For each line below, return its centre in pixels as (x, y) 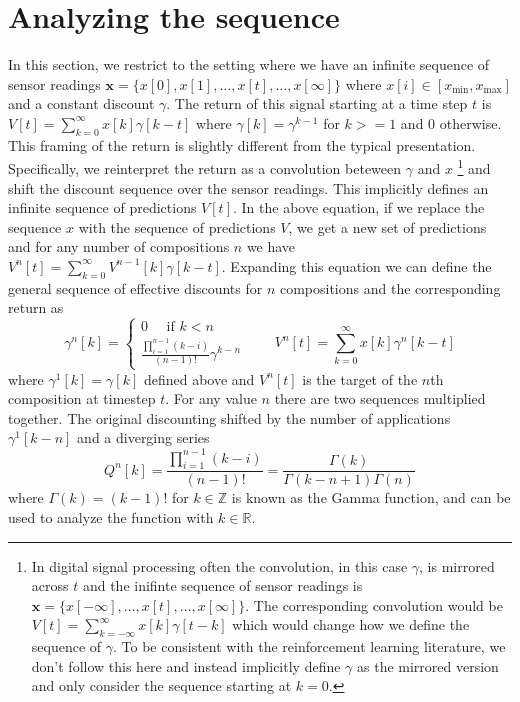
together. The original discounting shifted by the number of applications (229, 417)
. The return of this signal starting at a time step (317, 103)
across (50, 585)
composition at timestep (82, 398)
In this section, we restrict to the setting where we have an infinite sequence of (249, 64)
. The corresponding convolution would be (374, 604)
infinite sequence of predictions (102, 207)
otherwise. (470, 122)
